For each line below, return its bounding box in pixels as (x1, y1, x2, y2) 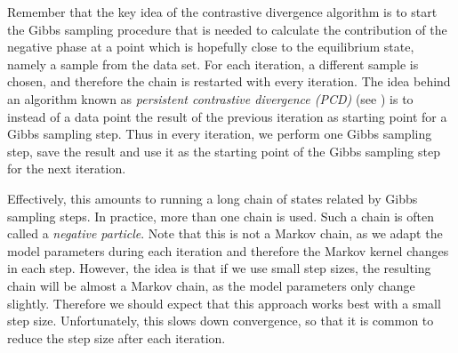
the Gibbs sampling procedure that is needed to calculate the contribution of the (7, 20, 447, 38)
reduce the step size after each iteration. (7, 328, 226, 347)
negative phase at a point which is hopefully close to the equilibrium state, (7, 37, 414, 56)
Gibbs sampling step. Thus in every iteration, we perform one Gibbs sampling (7, 124, 432, 143)
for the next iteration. (7, 159, 126, 178)
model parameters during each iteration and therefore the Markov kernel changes (7, 241, 449, 260)
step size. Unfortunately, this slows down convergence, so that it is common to (7, 311, 434, 330)
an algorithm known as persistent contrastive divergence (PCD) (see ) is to (7, 89, 414, 108)
